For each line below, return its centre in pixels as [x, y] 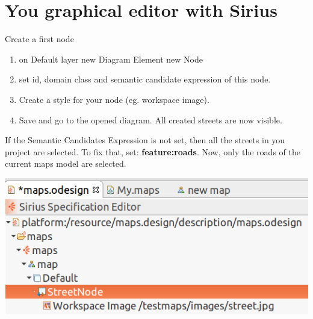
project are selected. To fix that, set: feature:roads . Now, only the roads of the [153, 151]
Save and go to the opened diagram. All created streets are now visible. [150, 119]
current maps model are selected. [66, 163]
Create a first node [39, 39]
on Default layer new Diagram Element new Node [111, 59]
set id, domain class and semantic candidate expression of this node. [145, 79]
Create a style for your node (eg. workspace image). [114, 99]
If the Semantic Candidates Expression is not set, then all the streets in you [145, 140]
